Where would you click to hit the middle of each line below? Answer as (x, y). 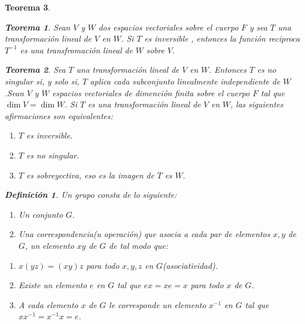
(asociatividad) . (190, 265)
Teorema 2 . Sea (35, 70)
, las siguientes (257, 104)
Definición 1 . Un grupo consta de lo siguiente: (91, 195)
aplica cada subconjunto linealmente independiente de (185, 81)
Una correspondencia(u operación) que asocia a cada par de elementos (144, 234)
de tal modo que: (139, 245)
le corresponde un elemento (157, 304)
